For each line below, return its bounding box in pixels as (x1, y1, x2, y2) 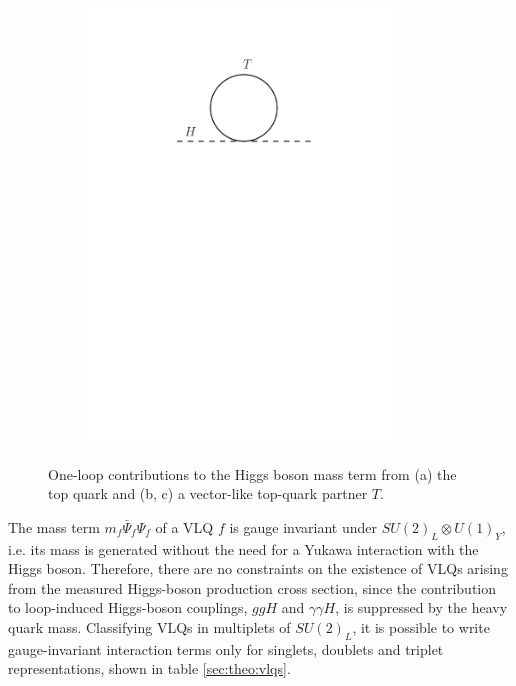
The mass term (8, 516, 100, 537)
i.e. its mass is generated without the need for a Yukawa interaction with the (8, 538, 479, 559)
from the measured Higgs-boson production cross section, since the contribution (8, 577, 497, 598)
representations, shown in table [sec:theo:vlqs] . (8, 658, 291, 679)
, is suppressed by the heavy (335, 597, 508, 618)
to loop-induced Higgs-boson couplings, (8, 597, 248, 618)
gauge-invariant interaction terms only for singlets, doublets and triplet (8, 638, 444, 659)
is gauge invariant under (229, 516, 378, 537)
